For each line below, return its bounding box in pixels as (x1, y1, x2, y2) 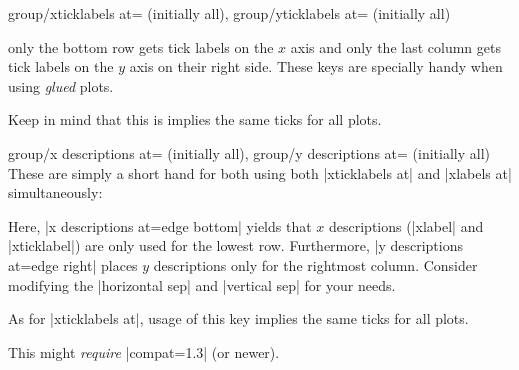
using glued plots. (8, 75, 114, 96)
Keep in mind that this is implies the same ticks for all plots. (8, 109, 382, 130)
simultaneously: (8, 182, 103, 203)
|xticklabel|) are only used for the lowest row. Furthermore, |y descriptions (8, 235, 464, 256)
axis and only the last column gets (290, 36, 501, 57)
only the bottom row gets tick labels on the (8, 36, 274, 57)
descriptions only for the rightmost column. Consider (153, 254, 478, 275)
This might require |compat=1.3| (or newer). (8, 341, 280, 362)
